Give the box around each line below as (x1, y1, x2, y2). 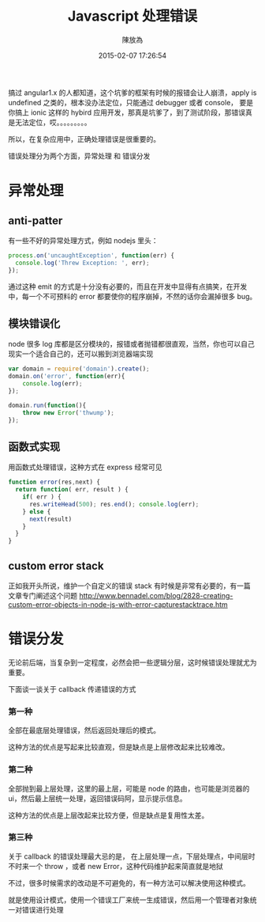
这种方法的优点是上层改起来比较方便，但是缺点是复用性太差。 (8, 810, 209, 820)
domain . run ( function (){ (8, 401, 87, 409)
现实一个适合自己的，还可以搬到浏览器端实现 (8, 349, 154, 359)
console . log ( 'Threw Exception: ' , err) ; (15, 259, 150, 267)
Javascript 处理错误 (67, 7, 198, 25)
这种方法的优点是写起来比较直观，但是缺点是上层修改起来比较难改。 (8, 742, 230, 752)
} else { (22, 507, 51, 515)
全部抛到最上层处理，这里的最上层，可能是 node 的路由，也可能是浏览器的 (8, 784, 250, 793)
